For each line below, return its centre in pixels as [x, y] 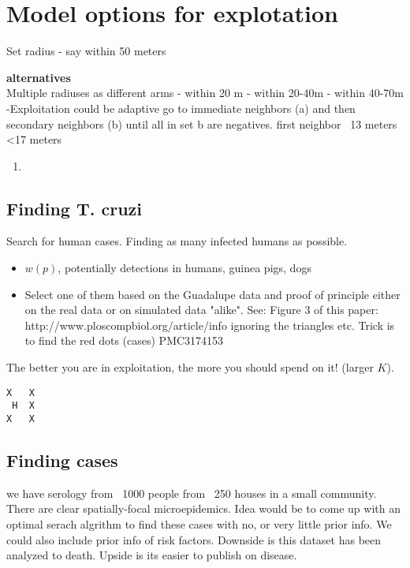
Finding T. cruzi [75, 208]
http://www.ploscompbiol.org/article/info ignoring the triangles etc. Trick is [210, 325]
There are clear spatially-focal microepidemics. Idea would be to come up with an [203, 508]
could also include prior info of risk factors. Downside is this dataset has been [194, 539]
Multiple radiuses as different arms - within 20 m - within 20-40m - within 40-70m [205, 93]
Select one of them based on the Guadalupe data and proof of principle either [212, 294]
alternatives [39, 77]
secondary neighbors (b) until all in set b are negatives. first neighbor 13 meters [202, 123]
